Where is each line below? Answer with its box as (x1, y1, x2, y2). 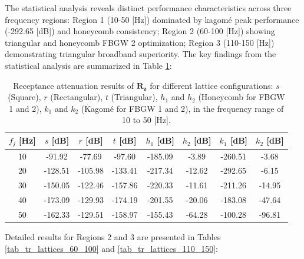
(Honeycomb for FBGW (198, 91, 285, 103)
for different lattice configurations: (150, 79, 273, 91)
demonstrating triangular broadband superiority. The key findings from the (5, 48, 276, 60)
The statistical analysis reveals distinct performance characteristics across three (5, 2, 292, 14)
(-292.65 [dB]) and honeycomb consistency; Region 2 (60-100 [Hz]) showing (5, 25, 275, 37)
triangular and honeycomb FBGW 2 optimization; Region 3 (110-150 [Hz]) (5, 36, 275, 48)
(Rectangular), (50, 91, 103, 103)
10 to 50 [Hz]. (121, 114, 171, 126)
